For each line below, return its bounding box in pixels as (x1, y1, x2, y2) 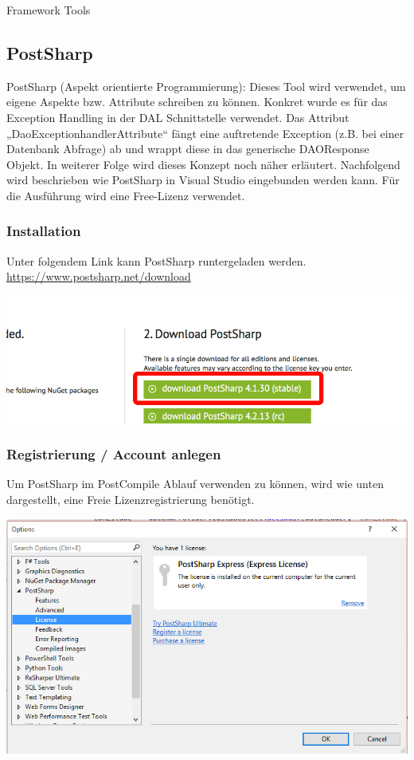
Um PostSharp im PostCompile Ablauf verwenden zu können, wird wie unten (6, 475, 384, 492)
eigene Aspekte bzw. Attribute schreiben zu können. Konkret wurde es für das (6, 93, 388, 110)
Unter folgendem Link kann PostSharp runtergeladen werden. (6, 252, 307, 269)
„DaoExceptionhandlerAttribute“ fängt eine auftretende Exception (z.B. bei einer (6, 124, 404, 141)
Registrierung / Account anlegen (6, 444, 221, 464)
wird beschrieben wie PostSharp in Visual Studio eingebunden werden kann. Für (6, 171, 400, 188)
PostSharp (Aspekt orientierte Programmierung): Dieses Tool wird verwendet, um (6, 77, 406, 94)
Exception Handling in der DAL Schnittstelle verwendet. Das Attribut (6, 108, 350, 125)
